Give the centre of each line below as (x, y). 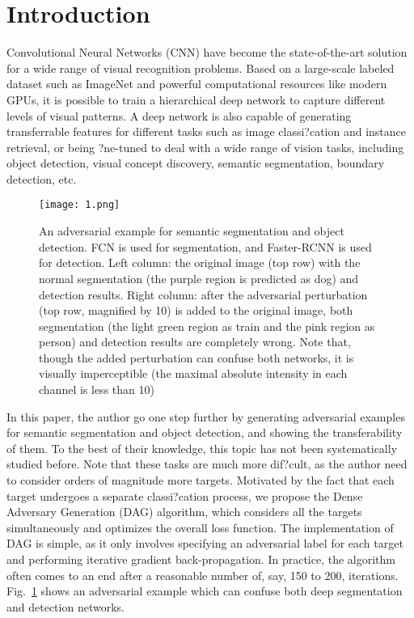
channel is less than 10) (97, 389)
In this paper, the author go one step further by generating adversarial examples (206, 416)
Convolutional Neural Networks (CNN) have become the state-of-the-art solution (207, 52)
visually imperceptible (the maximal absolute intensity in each (193, 373)
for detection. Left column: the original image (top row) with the (200, 262)
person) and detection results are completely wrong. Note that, (195, 342)
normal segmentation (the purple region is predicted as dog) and (199, 278)
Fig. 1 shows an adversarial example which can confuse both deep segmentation (205, 591)
